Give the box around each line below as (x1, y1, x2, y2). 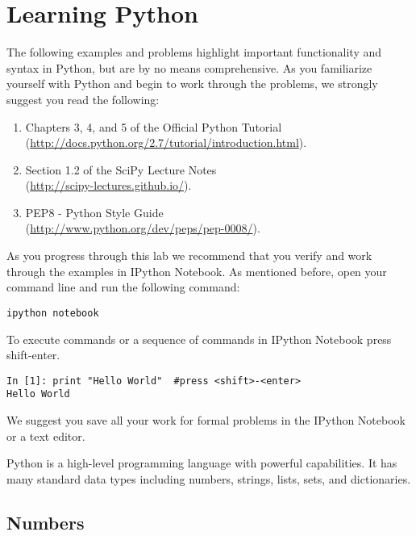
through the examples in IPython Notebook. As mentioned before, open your (6, 262, 387, 279)
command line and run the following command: (6, 278, 240, 295)
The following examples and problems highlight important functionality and (6, 44, 382, 61)
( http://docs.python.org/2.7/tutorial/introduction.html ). (25, 134, 307, 151)
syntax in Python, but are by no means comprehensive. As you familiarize (6, 59, 372, 76)
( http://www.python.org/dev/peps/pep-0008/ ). (25, 220, 260, 237)
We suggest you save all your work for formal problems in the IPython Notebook (6, 412, 406, 428)
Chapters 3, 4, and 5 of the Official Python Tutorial (25, 118, 282, 135)
